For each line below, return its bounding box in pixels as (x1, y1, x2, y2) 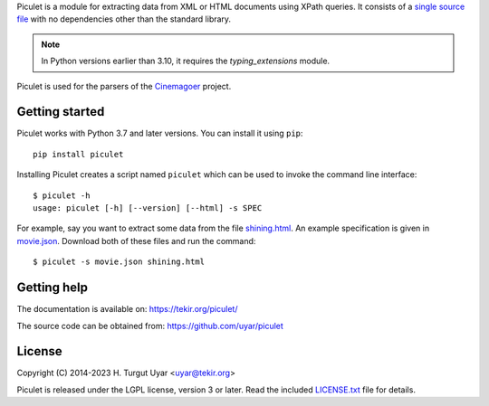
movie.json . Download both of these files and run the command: (16, 235, 256, 246)
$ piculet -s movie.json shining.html (33, 257, 206, 267)
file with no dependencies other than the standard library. (16, 14, 231, 24)
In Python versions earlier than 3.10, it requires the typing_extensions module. (41, 55, 331, 67)
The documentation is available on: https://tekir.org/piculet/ (16, 304, 238, 315)
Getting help (16, 280, 88, 296)
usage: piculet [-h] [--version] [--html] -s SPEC (33, 203, 263, 213)
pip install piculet (33, 149, 124, 159)
